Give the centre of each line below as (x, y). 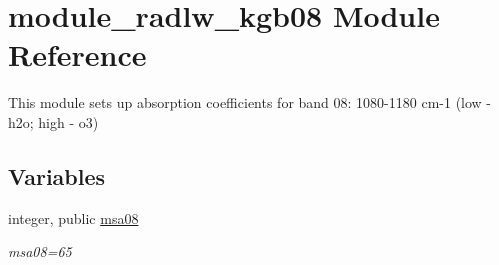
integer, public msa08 (73, 217)
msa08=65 (40, 251)
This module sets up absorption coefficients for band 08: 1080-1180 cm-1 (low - (250, 102)
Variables (57, 175)
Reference (77, 54)
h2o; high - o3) (53, 121)
